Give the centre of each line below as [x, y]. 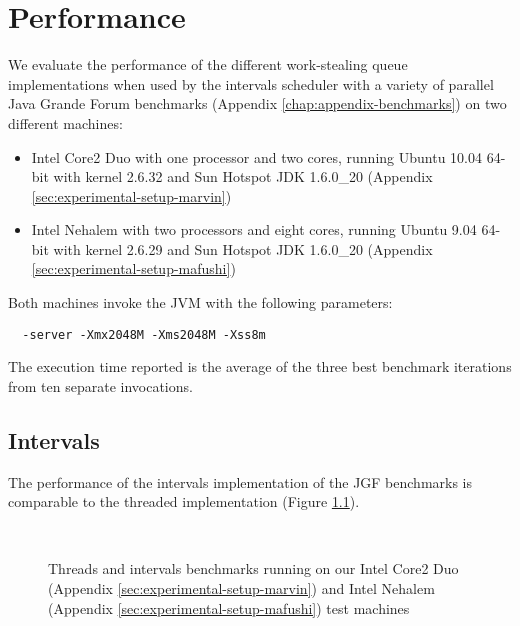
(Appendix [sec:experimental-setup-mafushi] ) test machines [229, 607]
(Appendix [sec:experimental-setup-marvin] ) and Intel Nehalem [241, 588]
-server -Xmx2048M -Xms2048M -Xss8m [144, 334]
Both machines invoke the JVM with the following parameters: [200, 302]
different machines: [65, 122]
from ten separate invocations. [100, 385]
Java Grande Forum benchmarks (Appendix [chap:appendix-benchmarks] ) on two [257, 103]
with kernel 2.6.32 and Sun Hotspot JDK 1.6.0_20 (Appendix [243, 176]
